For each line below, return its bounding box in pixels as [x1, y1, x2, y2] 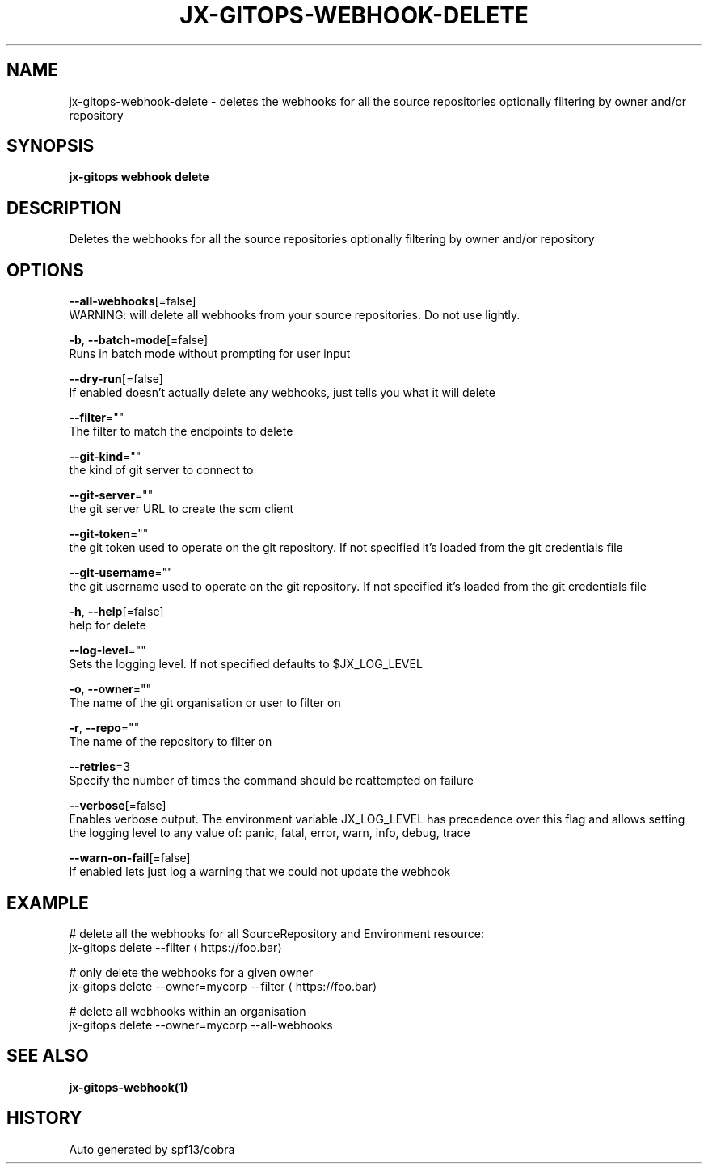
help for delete [69, 618, 146, 633]
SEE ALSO [6, 1046, 89, 1067]
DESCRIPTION [6, 197, 122, 218]
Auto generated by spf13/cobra [69, 1142, 235, 1156]
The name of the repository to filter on [69, 734, 272, 749]
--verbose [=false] [69, 798, 166, 813]
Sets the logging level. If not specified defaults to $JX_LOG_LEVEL [69, 657, 423, 671]
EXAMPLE [6, 892, 89, 913]
